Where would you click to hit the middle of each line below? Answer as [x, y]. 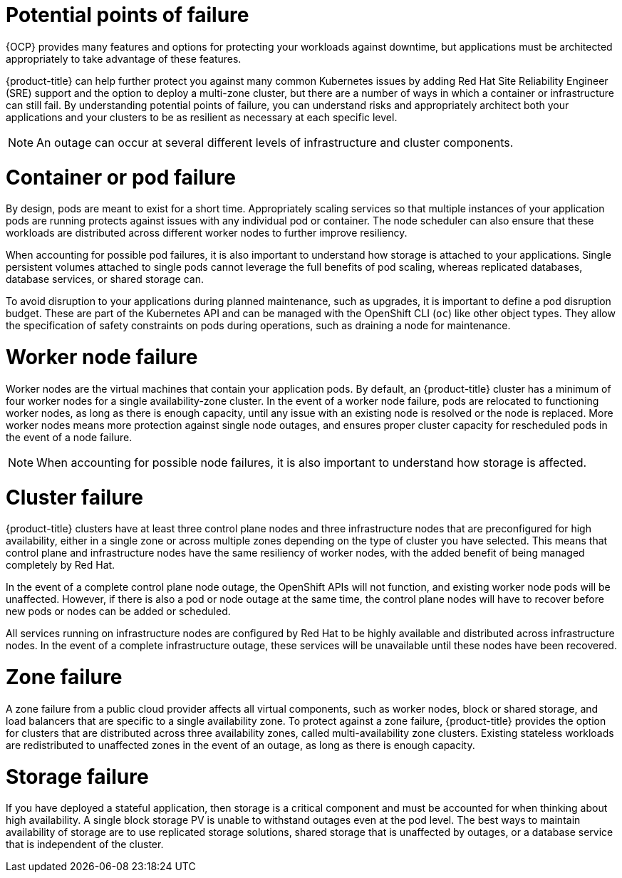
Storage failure [77, 776]
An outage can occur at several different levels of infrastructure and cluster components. [275, 142]
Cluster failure [74, 497]
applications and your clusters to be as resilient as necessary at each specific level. [202, 117]
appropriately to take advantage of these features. [124, 58]
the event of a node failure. [69, 437]
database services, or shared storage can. [105, 279]
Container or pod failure [121, 177]
